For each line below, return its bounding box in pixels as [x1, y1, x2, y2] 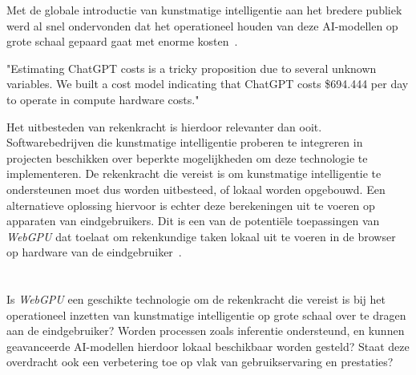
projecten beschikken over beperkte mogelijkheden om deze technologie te [6, 149, 368, 166]
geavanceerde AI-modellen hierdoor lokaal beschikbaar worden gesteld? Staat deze [6, 337, 410, 354]
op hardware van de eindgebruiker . [6, 244, 182, 260]
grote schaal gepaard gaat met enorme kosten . [6, 33, 238, 50]
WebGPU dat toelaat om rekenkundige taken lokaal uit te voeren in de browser [6, 228, 396, 244]
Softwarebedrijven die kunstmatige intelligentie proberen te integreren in [6, 134, 363, 151]
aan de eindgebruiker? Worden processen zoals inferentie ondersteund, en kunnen [6, 322, 405, 339]
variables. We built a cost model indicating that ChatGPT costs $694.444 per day [6, 75, 409, 92]
